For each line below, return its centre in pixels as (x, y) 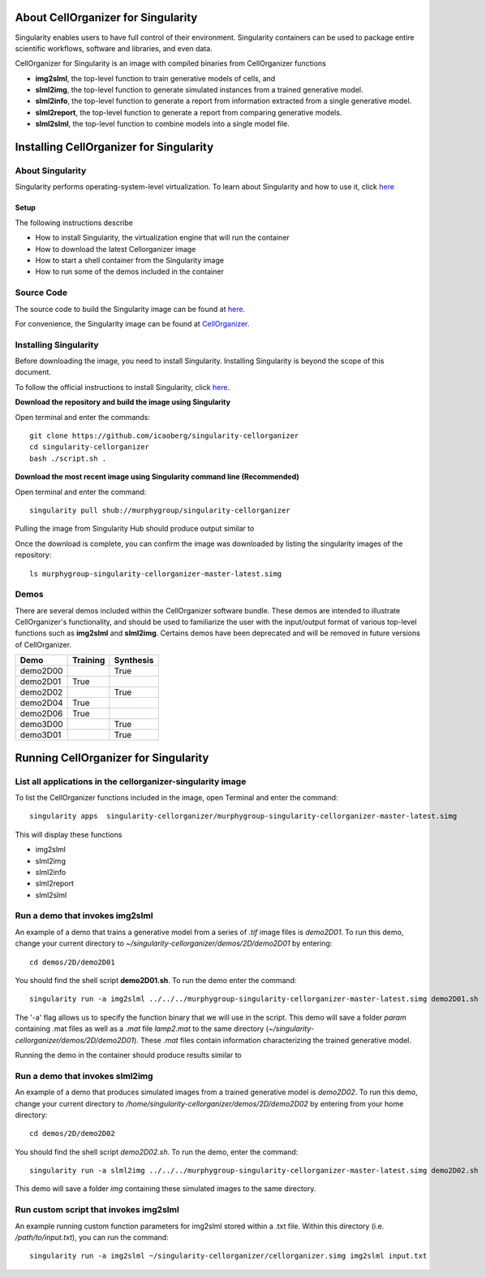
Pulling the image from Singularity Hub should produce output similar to (135, 529)
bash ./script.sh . (68, 458)
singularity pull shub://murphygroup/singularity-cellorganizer (160, 510)
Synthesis (134, 661)
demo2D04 (42, 703)
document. (33, 372)
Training (88, 661)
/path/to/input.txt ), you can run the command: (92, 1237)
